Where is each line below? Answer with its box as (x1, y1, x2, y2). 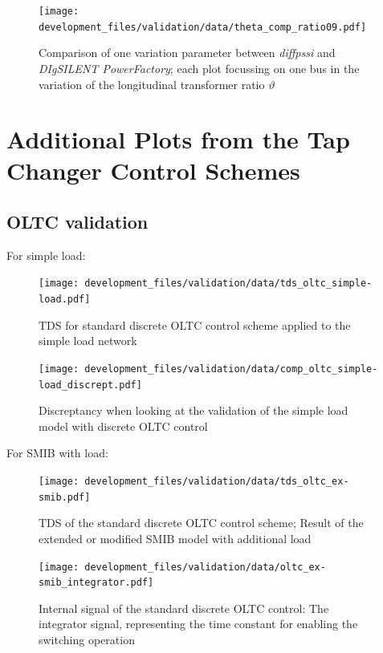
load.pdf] (39, 294, 91, 306)
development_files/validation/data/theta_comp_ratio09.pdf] (39, 21, 367, 33)
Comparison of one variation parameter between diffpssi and (39, 44, 336, 61)
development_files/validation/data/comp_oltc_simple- (84, 363, 378, 375)
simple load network (39, 332, 137, 349)
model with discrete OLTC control (39, 417, 208, 434)
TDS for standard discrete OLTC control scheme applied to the (39, 316, 351, 333)
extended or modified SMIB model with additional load (39, 529, 312, 546)
